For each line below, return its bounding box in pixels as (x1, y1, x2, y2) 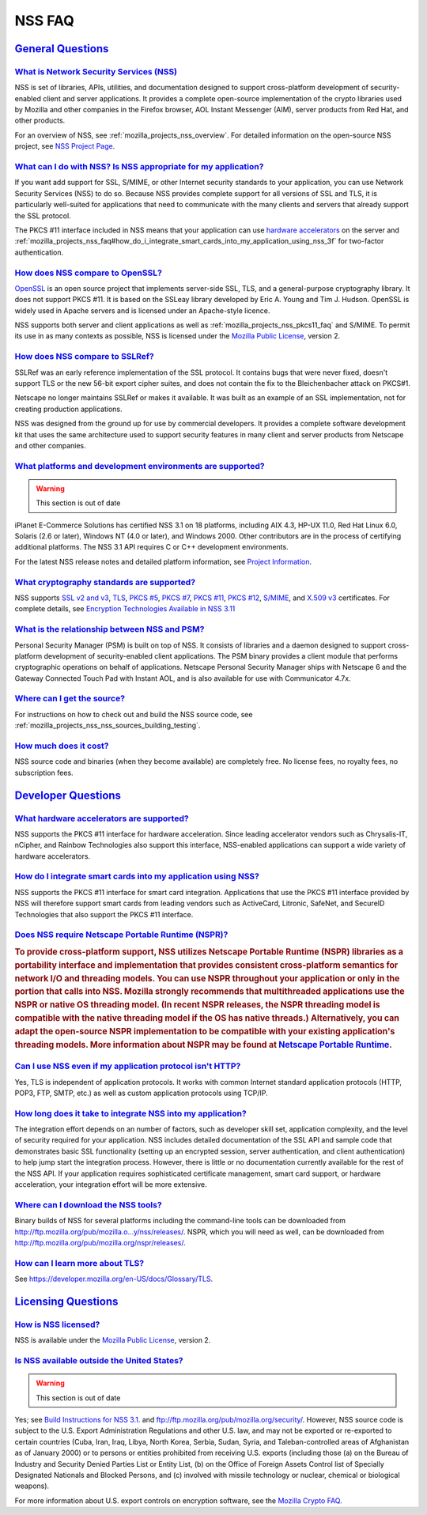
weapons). (14, 1481, 50, 1490)
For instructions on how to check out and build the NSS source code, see (14, 709, 253, 719)
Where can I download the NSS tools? (14, 1199, 162, 1210)
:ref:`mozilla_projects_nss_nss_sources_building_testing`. (14, 720, 201, 731)
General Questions (14, 42, 109, 55)
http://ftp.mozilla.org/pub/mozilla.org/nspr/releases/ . (14, 1237, 186, 1247)
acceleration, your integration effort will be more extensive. (14, 1179, 207, 1189)
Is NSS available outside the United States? (14, 1354, 183, 1366)
